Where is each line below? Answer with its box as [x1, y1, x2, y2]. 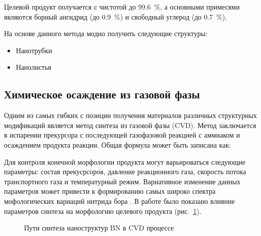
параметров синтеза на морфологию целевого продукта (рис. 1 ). [4, 205, 201, 216]
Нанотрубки [16, 45, 52, 55]
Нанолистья [16, 62, 52, 72]
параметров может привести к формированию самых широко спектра [4, 186, 216, 196]
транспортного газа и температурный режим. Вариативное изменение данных [4, 176, 241, 186]
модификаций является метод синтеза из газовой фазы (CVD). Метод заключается [4, 120, 256, 130]
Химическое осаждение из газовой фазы [4, 86, 200, 102]
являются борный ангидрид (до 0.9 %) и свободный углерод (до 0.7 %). [4, 11, 227, 22]
